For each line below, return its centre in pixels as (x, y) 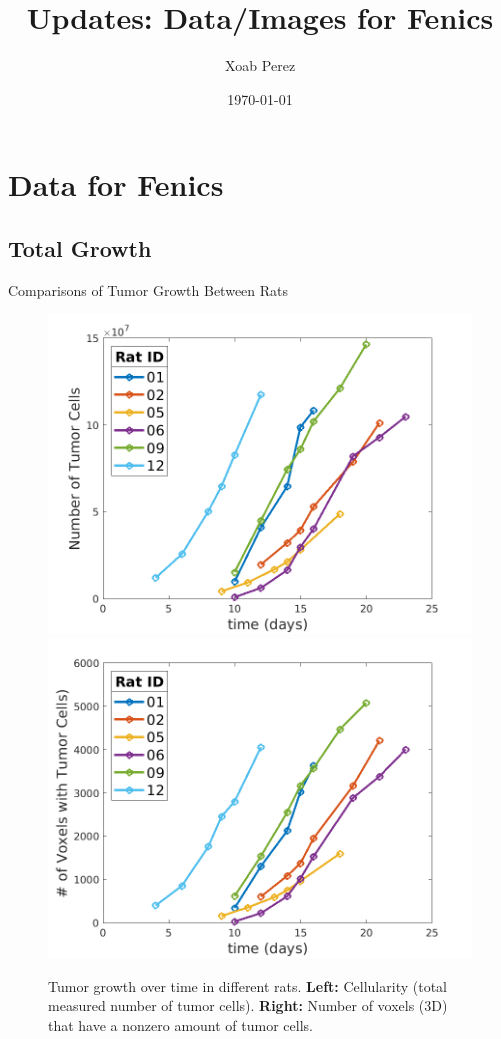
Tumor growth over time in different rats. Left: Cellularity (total (247, 985)
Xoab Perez (260, 65)
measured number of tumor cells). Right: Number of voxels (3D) (248, 1005)
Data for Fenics (116, 184)
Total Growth (80, 247)
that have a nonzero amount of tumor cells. (180, 1025)
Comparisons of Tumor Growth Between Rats (148, 289)
